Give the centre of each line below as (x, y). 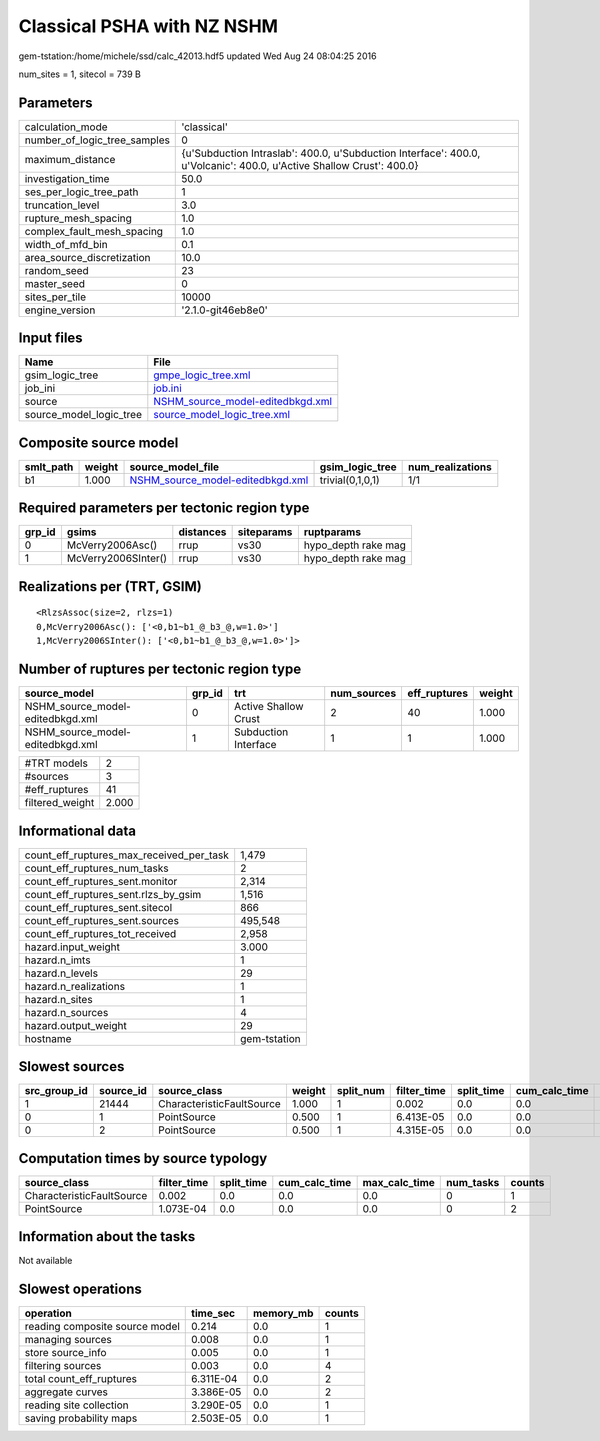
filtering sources (63, 1366)
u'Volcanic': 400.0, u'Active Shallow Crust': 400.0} (300, 165)
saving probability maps (81, 1418)
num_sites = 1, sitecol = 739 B (80, 74)
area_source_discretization (87, 257)
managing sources (68, 1340)
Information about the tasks (107, 1236)
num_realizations (449, 467)
